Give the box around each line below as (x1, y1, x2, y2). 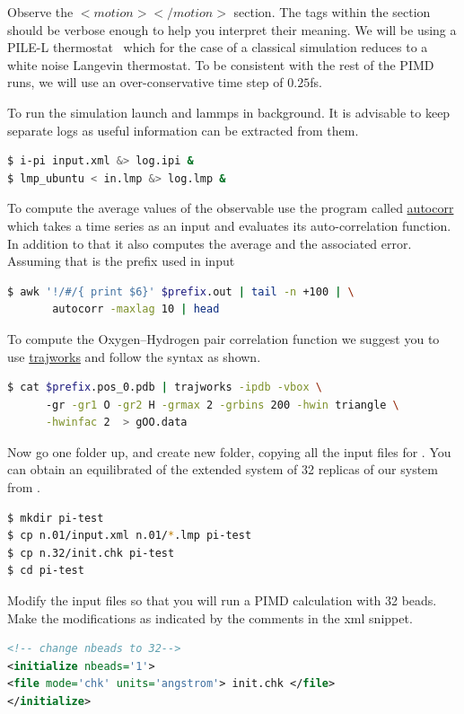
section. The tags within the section (233, 3, 431, 21)
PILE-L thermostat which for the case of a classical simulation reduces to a (7, 38, 428, 57)
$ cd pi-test (7, 564, 84, 577)
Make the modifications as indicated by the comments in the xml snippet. (7, 608, 413, 627)
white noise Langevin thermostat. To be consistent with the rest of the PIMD (7, 55, 434, 74)
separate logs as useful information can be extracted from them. (7, 120, 359, 139)
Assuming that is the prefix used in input (7, 251, 235, 270)
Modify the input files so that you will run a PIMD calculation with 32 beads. (7, 591, 437, 610)
